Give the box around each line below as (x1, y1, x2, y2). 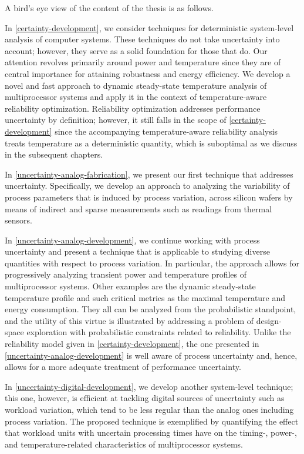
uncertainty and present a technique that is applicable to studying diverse (5, 245, 270, 258)
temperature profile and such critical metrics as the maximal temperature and (5, 291, 286, 303)
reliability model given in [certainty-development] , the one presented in (5, 338, 259, 350)
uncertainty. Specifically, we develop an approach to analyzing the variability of (5, 179, 290, 192)
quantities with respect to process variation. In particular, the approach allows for (5, 256, 299, 269)
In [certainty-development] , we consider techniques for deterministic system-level (5, 21, 294, 34)
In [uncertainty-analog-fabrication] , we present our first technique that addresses (5, 168, 293, 180)
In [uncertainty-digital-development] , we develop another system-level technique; (5, 380, 293, 392)
